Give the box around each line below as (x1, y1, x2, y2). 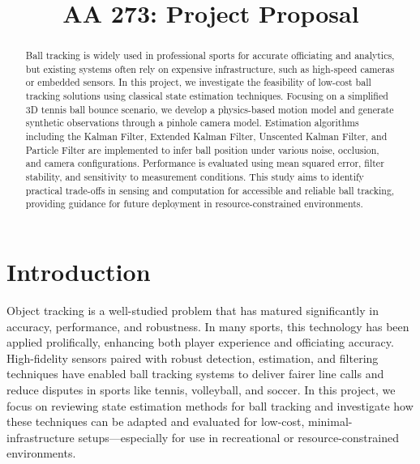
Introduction (6, 255, 151, 288)
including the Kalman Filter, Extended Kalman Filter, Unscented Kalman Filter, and (25, 130, 388, 143)
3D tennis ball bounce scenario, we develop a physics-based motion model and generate (25, 102, 394, 116)
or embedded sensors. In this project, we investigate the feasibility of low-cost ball (25, 75, 371, 89)
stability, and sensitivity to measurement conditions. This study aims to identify (25, 170, 364, 184)
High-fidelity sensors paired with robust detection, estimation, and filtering (6, 349, 379, 366)
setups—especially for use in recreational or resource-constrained (78, 428, 399, 445)
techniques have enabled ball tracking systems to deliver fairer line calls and (6, 365, 384, 382)
